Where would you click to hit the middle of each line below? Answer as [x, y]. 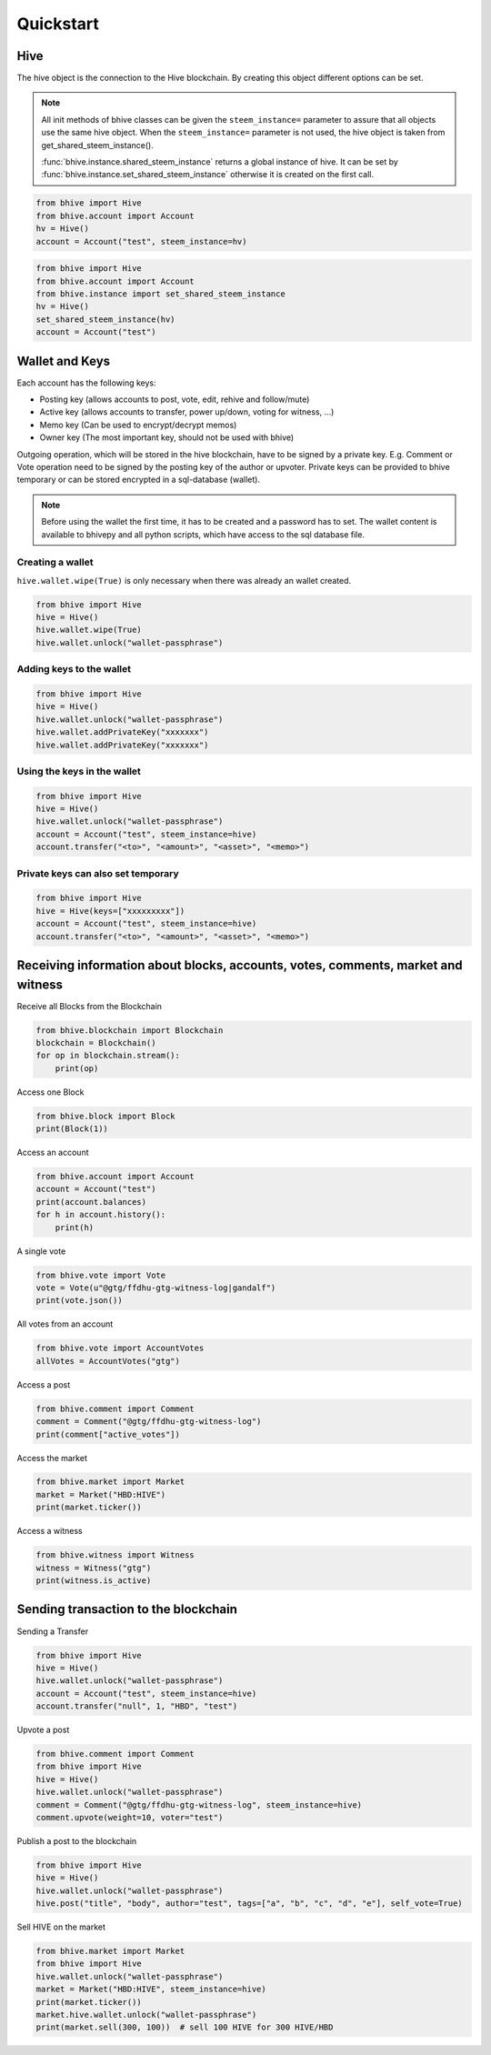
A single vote [41, 1251]
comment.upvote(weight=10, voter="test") [130, 1817]
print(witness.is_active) [94, 1581]
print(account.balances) [91, 1202]
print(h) [75, 1227]
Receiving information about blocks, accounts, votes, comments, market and [240, 965]
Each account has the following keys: [86, 383]
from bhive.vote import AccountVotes [120, 1348]
